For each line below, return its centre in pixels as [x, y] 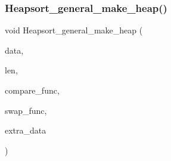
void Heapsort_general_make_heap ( [74, 30]
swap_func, [26, 110]
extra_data [26, 130]
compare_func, [32, 90]
